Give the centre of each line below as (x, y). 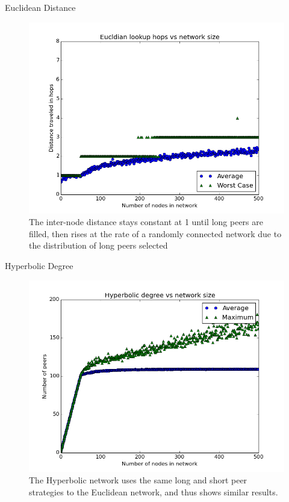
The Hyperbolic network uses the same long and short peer (138, 480)
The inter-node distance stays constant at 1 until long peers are (146, 222)
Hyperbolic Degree (39, 265)
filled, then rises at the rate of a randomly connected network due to (155, 233)
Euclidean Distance (40, 7)
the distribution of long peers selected (98, 245)
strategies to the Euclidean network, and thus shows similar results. (154, 491)
